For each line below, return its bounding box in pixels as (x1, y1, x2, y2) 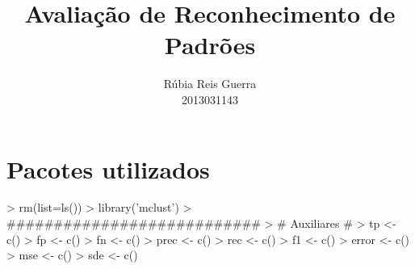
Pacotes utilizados (6, 152, 210, 185)
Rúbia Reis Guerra (163, 75, 257, 92)
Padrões (164, 28, 256, 61)
